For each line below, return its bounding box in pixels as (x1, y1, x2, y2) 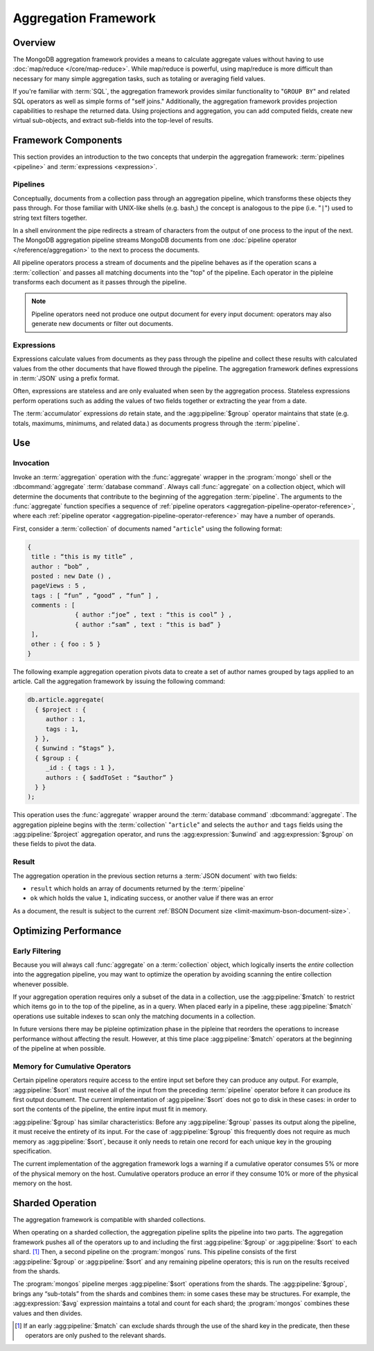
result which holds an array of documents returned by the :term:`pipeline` (30, 884, 246, 893)
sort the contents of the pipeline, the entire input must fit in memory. (12, 1105, 208, 1113)
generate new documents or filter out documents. (31, 320, 173, 328)
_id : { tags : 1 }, (45, 764, 116, 772)
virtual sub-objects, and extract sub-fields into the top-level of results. (12, 117, 214, 125)
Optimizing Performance (12, 924, 122, 936)
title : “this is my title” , (31, 553, 134, 561)
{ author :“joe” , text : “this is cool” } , (75, 611, 232, 619)
